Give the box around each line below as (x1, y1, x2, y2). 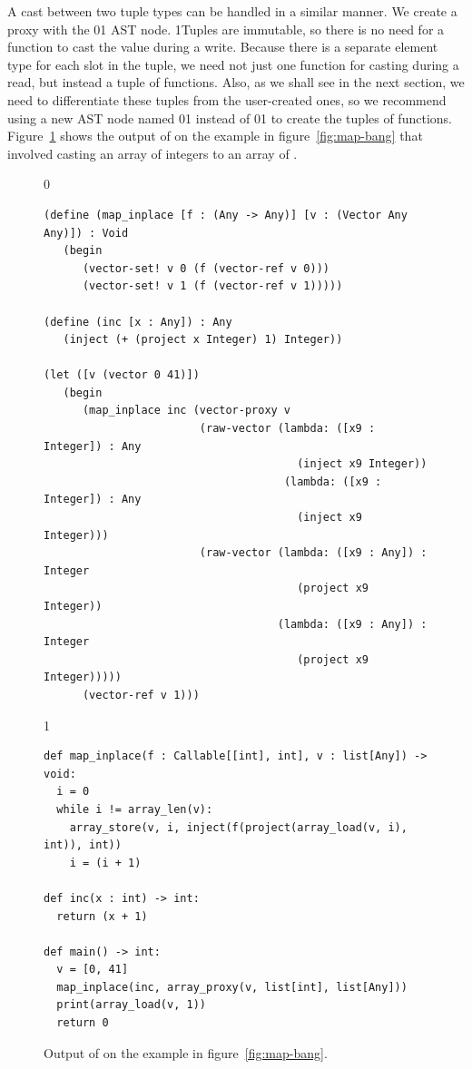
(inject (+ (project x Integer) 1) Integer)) (63, 333, 343, 347)
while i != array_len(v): (56, 802, 213, 816)
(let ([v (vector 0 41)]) (44, 368, 200, 382)
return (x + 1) (56, 909, 148, 923)
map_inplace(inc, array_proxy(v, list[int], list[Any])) (56, 980, 408, 994)
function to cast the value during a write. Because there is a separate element (7, 37, 438, 56)
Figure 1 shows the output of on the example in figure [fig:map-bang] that (7, 126, 423, 145)
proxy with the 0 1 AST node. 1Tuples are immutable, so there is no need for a (7, 19, 445, 38)
